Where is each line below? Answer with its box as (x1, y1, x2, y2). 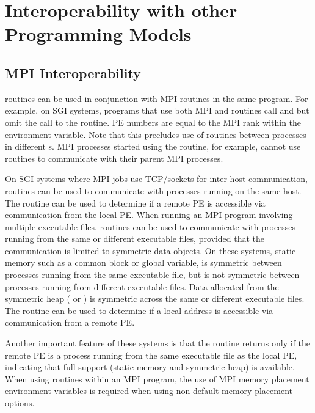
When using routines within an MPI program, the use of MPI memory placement (5, 372, 310, 385)
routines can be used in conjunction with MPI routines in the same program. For (5, 92, 308, 104)
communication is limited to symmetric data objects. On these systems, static (5, 244, 296, 257)
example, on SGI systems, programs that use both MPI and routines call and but (5, 104, 310, 117)
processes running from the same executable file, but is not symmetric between (5, 268, 300, 281)
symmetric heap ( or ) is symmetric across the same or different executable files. (5, 292, 305, 305)
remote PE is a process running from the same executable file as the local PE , (5, 348, 297, 361)
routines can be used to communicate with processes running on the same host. (5, 184, 302, 197)
